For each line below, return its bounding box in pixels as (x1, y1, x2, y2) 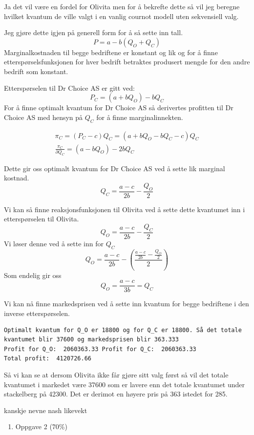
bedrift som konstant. (4, 66, 68, 76)
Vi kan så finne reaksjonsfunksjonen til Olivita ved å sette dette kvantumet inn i (4, 204, 245, 214)
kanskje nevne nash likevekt (4, 405, 87, 415)
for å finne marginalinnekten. (96, 112, 183, 122)
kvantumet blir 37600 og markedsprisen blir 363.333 (4, 336, 179, 343)
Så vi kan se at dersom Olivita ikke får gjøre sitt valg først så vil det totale (4, 370, 229, 380)
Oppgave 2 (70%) (15, 421, 67, 432)
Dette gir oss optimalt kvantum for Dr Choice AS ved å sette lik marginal (4, 163, 225, 173)
